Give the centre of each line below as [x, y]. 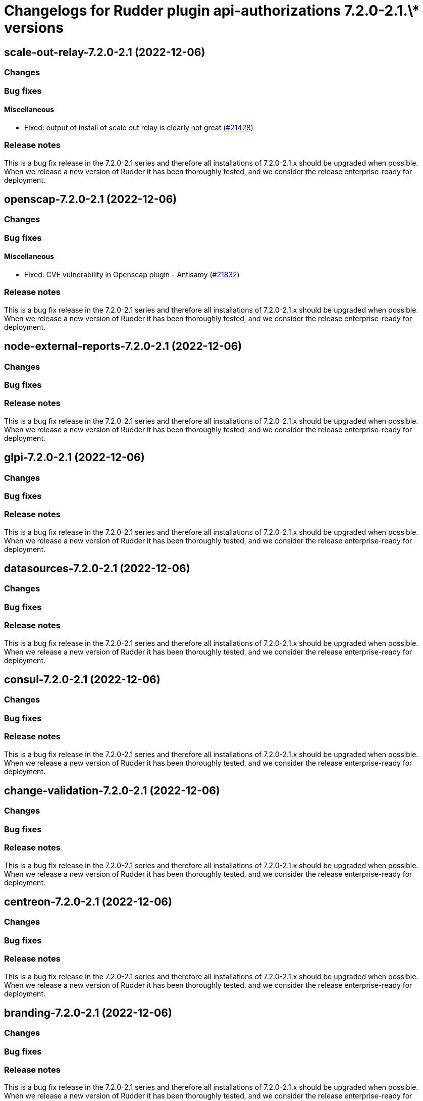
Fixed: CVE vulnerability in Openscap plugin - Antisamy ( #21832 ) [132, 274]
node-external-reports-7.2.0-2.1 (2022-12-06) [123, 346]
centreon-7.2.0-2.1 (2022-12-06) [88, 902]
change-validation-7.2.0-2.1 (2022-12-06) [112, 791]
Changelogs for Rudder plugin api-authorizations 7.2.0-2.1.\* [212, 11]
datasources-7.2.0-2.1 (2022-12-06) [97, 569]
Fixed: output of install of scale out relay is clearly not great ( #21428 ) [139, 127]
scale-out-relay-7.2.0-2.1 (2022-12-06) [105, 52]
